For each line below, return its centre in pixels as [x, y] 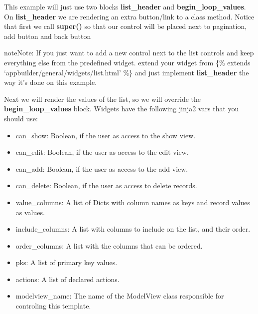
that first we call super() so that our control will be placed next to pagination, [126, 26]
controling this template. [53, 306]
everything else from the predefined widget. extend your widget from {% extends [127, 62]
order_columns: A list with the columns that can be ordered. [109, 245]
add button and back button [48, 36]
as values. [30, 212]
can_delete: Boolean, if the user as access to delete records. [106, 185]
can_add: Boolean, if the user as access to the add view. [102, 168]
